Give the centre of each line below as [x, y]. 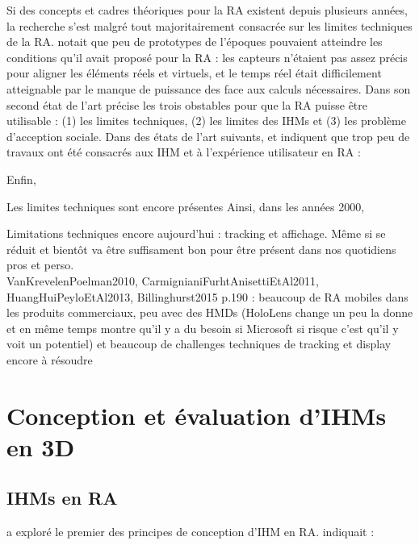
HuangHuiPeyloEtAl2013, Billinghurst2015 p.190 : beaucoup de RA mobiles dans [207, 296]
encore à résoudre [50, 359]
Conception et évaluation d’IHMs [197, 415]
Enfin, [21, 179]
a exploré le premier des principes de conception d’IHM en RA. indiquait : [191, 532]
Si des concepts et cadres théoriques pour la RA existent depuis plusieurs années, [207, 10]
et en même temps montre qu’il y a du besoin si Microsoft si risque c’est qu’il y [203, 328]
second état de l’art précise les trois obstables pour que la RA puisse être [187, 104]
